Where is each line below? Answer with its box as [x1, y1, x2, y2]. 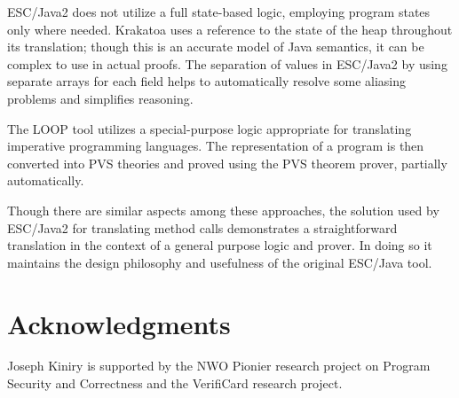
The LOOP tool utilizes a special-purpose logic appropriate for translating [7, 119, 412, 137]
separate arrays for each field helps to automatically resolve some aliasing [7, 72, 407, 90]
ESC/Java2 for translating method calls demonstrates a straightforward [7, 218, 398, 237]
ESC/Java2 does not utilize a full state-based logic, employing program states [7, 3, 431, 20]
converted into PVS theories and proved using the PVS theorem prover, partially [7, 153, 447, 172]
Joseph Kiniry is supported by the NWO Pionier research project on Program [7, 356, 431, 375]
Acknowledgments [7, 305, 231, 341]
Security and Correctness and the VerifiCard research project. [7, 374, 343, 393]
